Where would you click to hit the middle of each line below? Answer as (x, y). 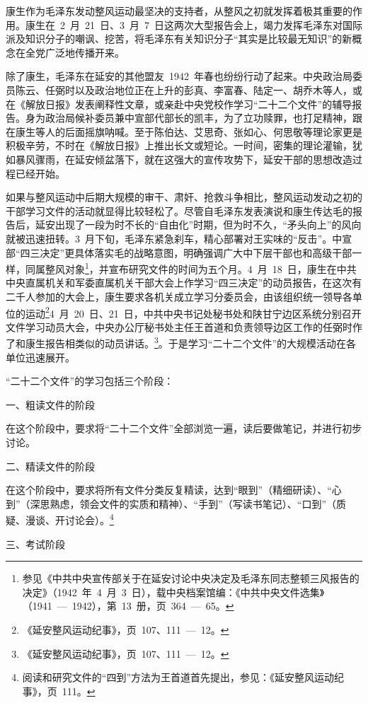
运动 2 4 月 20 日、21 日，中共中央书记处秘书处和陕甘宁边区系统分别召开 (193, 312)
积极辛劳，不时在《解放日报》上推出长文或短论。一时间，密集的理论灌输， (179, 145)
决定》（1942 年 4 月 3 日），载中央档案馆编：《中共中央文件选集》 (173, 592)
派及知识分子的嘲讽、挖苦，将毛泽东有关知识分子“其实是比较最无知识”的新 (179, 39)
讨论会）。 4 (89, 519)
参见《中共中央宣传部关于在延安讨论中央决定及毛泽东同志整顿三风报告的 (191, 578)
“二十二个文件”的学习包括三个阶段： (90, 381)
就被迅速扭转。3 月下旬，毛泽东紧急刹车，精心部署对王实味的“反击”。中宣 (179, 238)
